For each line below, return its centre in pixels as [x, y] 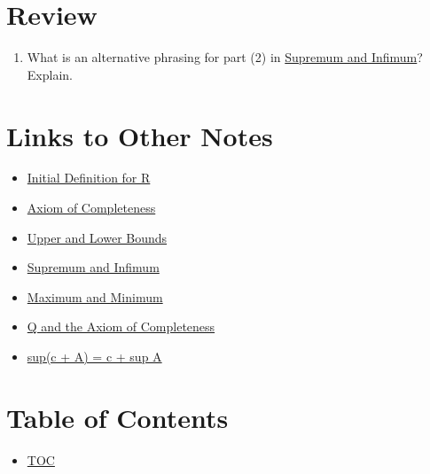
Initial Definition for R [89, 178]
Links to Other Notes [140, 135]
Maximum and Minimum [95, 296]
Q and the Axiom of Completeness [121, 326]
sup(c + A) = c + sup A [94, 356]
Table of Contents [117, 417]
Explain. [50, 74]
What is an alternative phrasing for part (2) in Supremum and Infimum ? [225, 57]
